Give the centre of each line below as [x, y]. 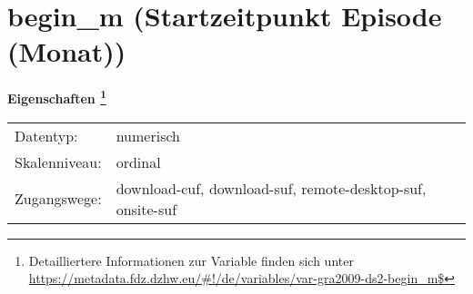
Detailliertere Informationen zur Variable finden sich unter [191, 260]
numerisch [148, 135]
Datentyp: [46, 135]
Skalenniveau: [58, 162]
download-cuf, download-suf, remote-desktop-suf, [271, 188]
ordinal [138, 162]
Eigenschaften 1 [57, 97]
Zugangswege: [58, 199]
